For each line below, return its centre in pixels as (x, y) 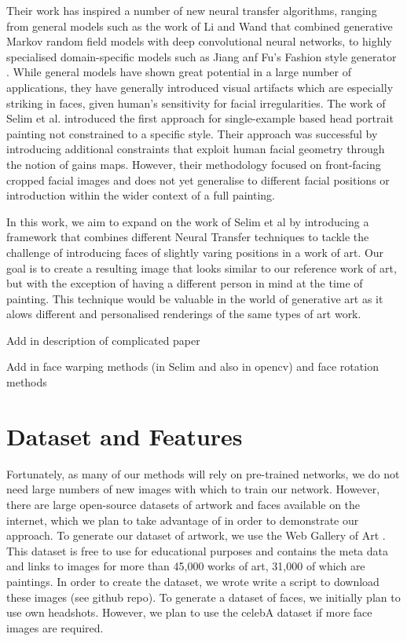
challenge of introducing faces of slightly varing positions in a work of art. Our (195, 252)
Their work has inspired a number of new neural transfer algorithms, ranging (192, 10)
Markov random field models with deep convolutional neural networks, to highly (199, 41)
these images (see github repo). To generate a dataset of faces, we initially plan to (203, 597)
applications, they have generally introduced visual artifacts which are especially (200, 87)
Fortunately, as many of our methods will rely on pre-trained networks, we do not (203, 473)
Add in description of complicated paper (103, 340)
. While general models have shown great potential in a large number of (179, 72)
